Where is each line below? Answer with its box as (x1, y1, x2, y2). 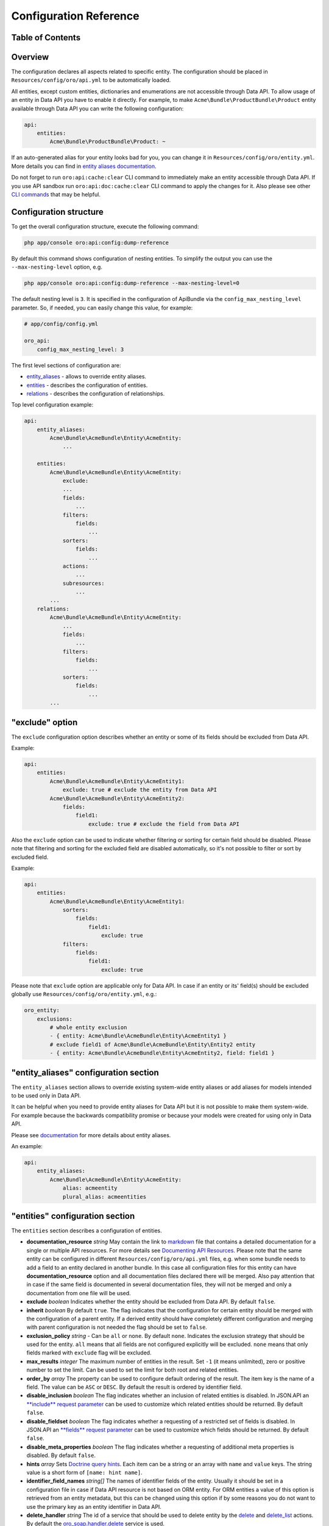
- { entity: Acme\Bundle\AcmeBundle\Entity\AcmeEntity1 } (49, 1032, 227, 1040)
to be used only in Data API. (11, 1092, 82, 1099)
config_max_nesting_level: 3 (37, 345, 124, 353)
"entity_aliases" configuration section (11, 1067, 160, 1077)
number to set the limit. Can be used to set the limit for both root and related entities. (26, 1366, 239, 1373)
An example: (11, 1142, 43, 1150)
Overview (11, 52, 49, 62)
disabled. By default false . (26, 1452, 96, 1459)
